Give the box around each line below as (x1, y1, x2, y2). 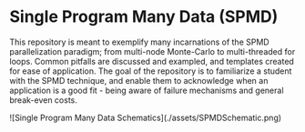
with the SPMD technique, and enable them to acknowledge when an (9, 75, 269, 86)
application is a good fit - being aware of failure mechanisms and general (9, 85, 284, 96)
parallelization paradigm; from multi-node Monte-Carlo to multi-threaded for (9, 46, 296, 56)
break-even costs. (9, 94, 77, 106)
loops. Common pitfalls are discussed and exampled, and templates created (9, 56, 294, 66)
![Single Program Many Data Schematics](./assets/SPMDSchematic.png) (9, 112, 282, 123)
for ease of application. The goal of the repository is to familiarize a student (9, 66, 292, 76)
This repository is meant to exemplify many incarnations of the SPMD (9, 36, 270, 47)
